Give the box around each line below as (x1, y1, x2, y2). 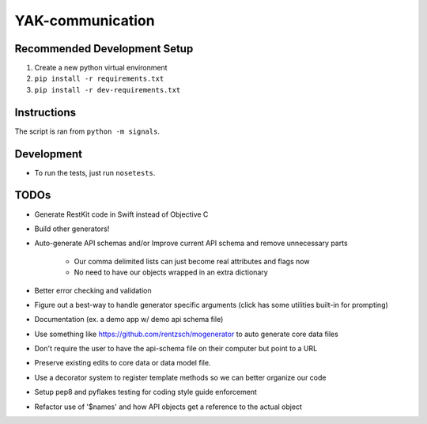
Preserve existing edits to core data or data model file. (34, 358, 211, 368)
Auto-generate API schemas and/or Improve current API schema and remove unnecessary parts (34, 238, 348, 248)
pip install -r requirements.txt (34, 74, 164, 83)
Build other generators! (34, 224, 110, 233)
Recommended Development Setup (14, 42, 194, 55)
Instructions (14, 105, 77, 119)
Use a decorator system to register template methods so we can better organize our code (34, 373, 327, 382)
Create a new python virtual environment (34, 63, 168, 73)
